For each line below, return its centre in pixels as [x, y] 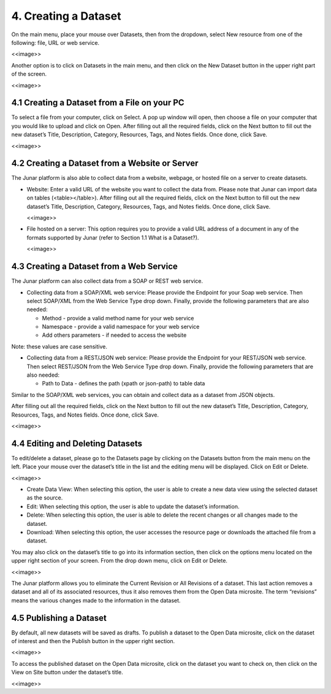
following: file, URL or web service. [55, 42]
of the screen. [29, 74]
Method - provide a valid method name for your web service [118, 318]
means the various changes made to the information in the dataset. [96, 600]
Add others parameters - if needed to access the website [114, 335]
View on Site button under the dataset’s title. [67, 673]
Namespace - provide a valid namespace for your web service [121, 327]
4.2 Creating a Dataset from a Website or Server [105, 164]
